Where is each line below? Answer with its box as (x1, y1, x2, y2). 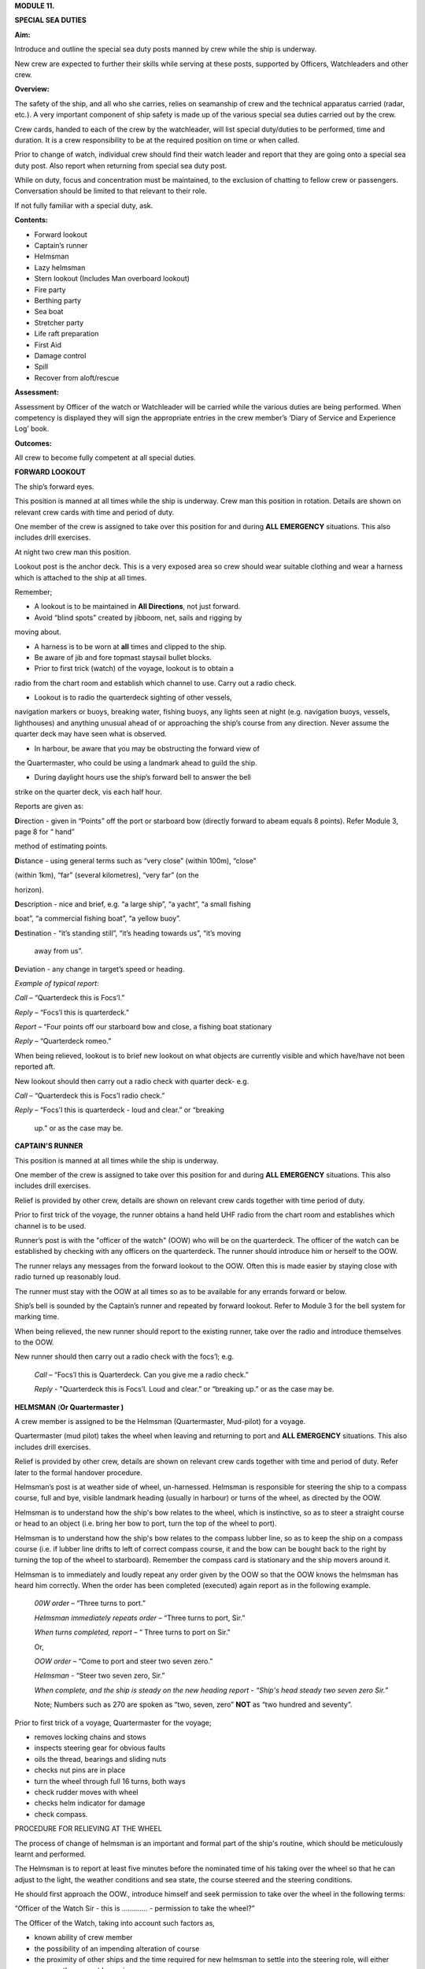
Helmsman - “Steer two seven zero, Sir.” (34, 1670, 165, 1681)
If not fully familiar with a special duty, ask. (14, 201, 153, 210)
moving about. (14, 627, 62, 637)
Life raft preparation (34, 329, 99, 339)
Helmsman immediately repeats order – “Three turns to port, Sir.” (34, 1613, 246, 1622)
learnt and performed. (14, 1849, 87, 1859)
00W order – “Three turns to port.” (34, 1599, 146, 1608)
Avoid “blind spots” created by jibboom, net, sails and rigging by (34, 613, 242, 622)
